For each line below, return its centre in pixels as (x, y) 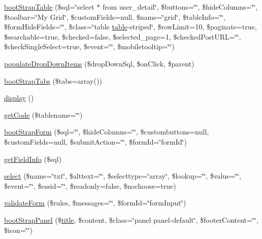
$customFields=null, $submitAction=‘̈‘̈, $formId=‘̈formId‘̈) (95, 141)
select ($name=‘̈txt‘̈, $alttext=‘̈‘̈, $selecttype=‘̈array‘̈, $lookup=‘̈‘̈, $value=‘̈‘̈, (123, 176)
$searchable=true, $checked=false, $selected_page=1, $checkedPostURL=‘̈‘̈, (123, 36)
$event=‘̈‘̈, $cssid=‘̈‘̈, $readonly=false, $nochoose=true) (90, 185)
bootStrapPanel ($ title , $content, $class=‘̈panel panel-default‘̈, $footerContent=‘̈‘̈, (131, 219)
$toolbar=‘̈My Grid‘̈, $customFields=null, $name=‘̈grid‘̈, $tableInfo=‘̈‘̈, (115, 16)
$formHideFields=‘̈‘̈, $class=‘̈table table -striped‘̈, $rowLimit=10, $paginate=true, (130, 27)
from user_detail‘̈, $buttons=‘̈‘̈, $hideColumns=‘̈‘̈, (180, 7)
